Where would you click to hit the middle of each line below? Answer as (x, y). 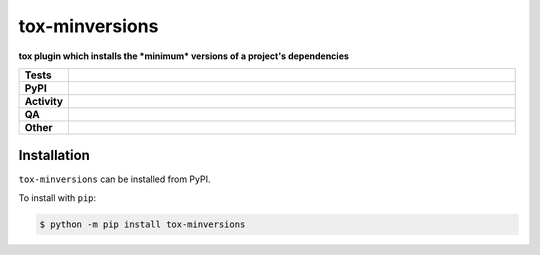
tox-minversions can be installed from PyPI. (114, 179)
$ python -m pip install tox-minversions (142, 224)
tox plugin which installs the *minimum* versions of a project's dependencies (184, 56)
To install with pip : (57, 197)
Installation (54, 155)
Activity (44, 101)
